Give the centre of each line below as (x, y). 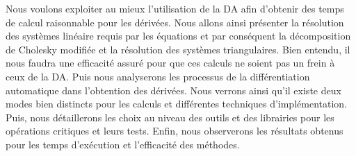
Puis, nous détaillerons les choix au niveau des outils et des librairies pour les (170, 117)
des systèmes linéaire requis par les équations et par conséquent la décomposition (178, 36)
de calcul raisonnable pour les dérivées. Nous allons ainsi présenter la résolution (175, 22)
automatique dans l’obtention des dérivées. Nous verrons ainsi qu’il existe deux (173, 90)
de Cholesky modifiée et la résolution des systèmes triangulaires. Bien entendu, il (178, 49)
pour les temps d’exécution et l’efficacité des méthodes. (123, 144)
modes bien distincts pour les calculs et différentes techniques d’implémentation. (176, 104)
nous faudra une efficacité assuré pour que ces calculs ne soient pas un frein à (170, 63)
